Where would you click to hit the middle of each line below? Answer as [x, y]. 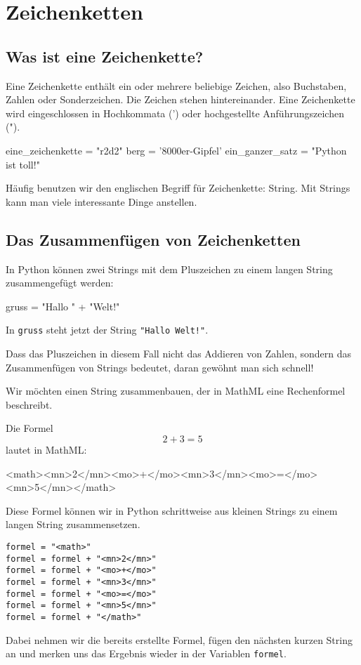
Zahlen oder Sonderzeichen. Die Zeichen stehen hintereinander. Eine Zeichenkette [180, 99]
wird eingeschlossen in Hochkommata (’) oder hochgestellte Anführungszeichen [175, 113]
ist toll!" [23, 164]
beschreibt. [29, 404]
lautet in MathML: [46, 449]
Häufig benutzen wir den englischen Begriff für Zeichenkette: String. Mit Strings [178, 188]
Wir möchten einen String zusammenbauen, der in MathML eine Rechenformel [176, 391]
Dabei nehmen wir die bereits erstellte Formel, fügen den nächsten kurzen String [179, 639]
